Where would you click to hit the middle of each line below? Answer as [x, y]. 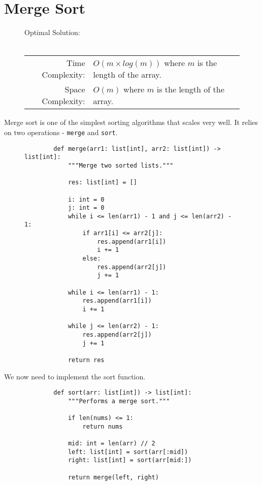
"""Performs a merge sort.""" [119, 401]
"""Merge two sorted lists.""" [121, 165]
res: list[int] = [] [102, 183]
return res [86, 360]
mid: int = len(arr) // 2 [111, 444]
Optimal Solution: [52, 32]
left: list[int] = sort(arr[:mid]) [128, 452]
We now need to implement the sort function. [75, 376]
